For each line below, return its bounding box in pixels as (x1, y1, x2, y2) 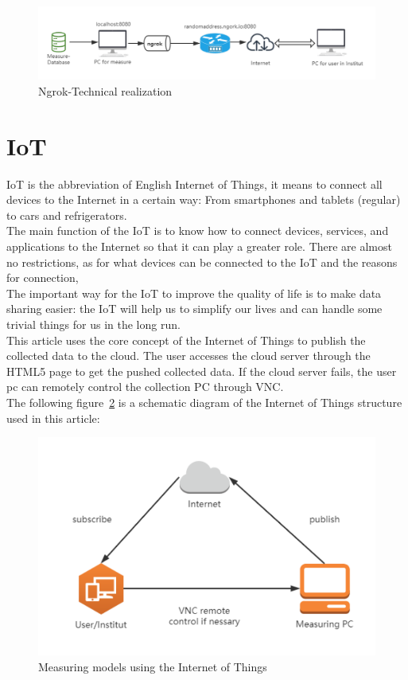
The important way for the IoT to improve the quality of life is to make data (6, 284, 382, 301)
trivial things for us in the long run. (6, 315, 181, 332)
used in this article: (6, 409, 100, 426)
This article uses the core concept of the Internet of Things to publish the (6, 331, 366, 348)
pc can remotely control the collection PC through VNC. (6, 378, 284, 395)
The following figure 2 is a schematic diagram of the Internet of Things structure (6, 393, 402, 410)
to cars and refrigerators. (6, 206, 127, 223)
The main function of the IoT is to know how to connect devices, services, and (6, 222, 389, 239)
